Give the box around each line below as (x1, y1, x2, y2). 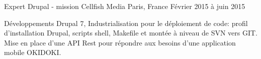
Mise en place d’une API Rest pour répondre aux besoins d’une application (4, 37, 236, 47)
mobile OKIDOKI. (4, 47, 61, 57)
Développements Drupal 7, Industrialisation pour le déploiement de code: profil (4, 17, 248, 28)
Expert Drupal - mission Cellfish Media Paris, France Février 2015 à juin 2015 (4, 1, 245, 11)
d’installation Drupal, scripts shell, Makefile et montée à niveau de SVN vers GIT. (4, 27, 258, 38)
